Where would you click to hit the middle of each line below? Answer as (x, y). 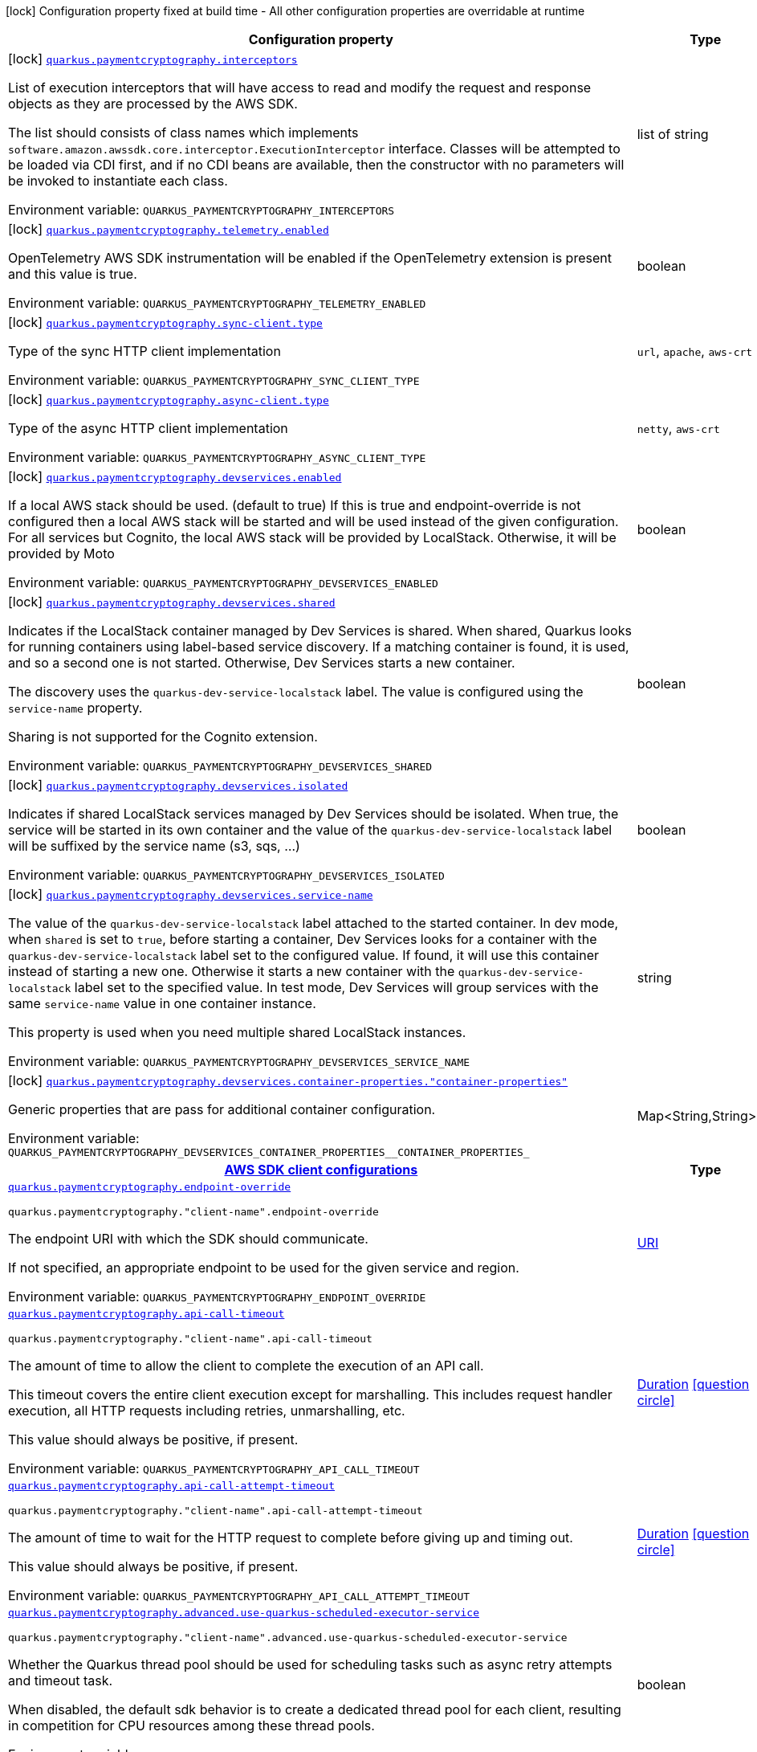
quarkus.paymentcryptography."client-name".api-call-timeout (190, 1339)
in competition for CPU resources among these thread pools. (191, 1725)
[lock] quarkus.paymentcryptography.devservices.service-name (191, 894)
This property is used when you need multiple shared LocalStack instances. (237, 1032)
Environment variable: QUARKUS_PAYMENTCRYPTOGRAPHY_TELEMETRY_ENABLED (217, 303)
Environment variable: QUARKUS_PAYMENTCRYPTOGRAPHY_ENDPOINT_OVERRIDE (217, 1297)
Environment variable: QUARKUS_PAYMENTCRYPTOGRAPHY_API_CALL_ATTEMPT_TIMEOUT (239, 1595)
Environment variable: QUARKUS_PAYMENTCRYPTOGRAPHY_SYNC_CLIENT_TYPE (214, 380)
